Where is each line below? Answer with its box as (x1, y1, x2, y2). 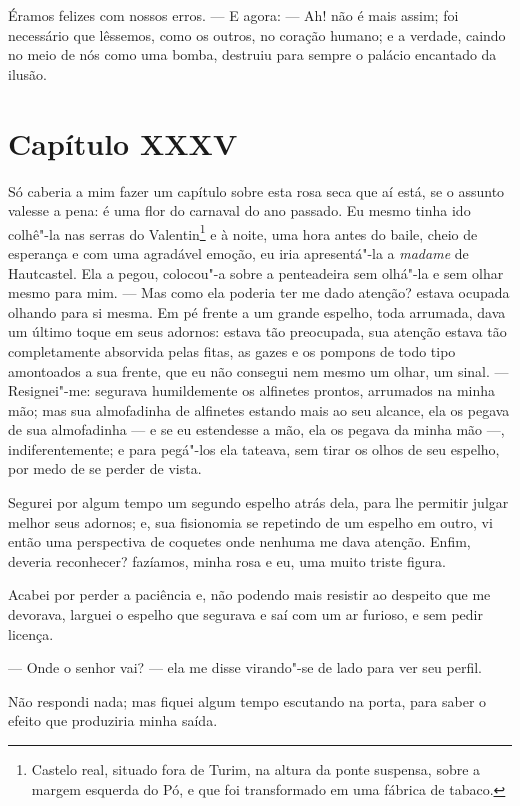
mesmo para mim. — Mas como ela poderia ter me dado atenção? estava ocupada (8, 282, 510, 303)
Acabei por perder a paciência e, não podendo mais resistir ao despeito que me (8, 584, 491, 605)
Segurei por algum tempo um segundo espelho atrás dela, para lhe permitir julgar (8, 492, 509, 513)
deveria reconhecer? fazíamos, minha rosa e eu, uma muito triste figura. (8, 550, 446, 571)
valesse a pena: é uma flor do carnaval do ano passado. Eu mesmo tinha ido (8, 200, 471, 221)
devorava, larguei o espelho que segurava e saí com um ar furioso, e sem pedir (8, 604, 484, 625)
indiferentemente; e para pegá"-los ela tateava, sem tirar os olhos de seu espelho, (8, 438, 500, 459)
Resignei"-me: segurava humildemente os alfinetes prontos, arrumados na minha (8, 380, 496, 401)
